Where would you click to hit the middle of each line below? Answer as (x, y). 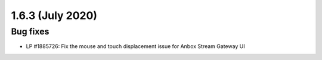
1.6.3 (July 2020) (54, 15)
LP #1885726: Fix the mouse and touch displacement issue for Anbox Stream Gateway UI (136, 46)
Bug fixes (30, 31)
